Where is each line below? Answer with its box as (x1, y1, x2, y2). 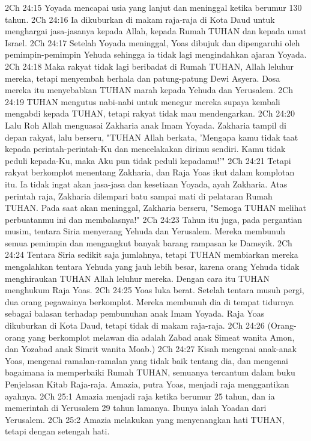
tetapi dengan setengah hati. (5, 425, 110, 437)
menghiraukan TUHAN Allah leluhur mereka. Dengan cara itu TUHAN (5, 272, 270, 284)
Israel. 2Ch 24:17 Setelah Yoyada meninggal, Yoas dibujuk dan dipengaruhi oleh (5, 36, 300, 49)
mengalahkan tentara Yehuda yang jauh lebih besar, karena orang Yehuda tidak (5, 260, 300, 273)
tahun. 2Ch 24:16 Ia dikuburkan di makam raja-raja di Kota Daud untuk (5, 13, 275, 25)
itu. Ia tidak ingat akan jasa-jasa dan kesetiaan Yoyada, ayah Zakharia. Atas (5, 177, 288, 190)
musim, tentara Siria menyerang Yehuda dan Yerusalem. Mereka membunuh (5, 225, 286, 237)
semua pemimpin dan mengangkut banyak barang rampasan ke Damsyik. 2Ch (5, 236, 292, 249)
